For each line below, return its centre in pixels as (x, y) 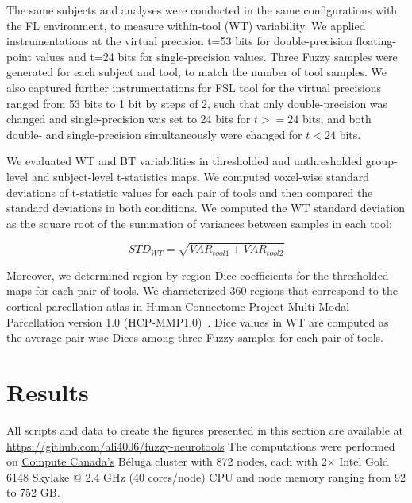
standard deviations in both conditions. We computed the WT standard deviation (206, 208)
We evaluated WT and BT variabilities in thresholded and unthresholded (185, 161)
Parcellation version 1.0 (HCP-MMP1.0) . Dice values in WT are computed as (198, 321)
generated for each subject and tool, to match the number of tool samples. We (197, 72)
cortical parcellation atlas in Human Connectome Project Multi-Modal (178, 306)
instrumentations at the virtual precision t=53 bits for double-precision (179, 41)
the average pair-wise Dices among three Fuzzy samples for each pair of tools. (195, 337)
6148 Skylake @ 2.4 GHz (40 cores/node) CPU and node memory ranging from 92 (206, 476)
